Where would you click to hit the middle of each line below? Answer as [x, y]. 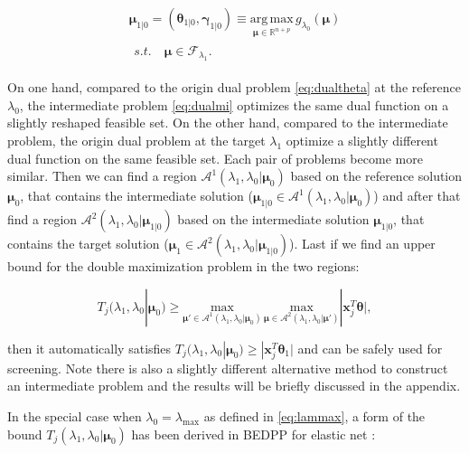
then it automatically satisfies [89, 348]
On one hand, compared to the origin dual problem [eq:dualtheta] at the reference [234, 87]
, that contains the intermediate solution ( [136, 196]
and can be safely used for [370, 348]
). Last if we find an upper [362, 244]
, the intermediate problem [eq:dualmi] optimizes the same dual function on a [234, 104]
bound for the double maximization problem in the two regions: [183, 266]
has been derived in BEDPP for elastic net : [253, 434]
